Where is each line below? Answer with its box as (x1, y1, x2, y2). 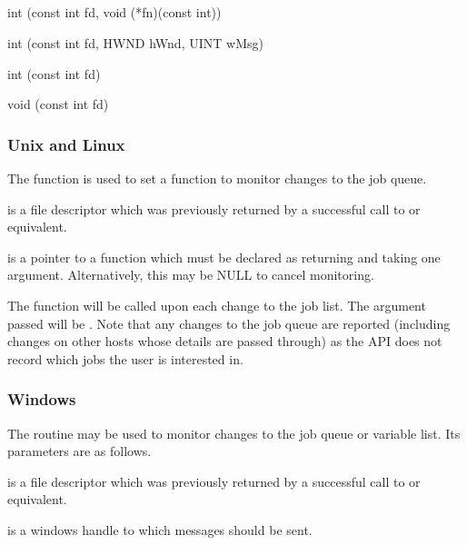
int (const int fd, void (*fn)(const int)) (7, 3, 222, 22)
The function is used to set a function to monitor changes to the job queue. (7, 168, 427, 187)
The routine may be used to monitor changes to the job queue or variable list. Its (7, 423, 461, 442)
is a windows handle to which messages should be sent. (7, 520, 313, 539)
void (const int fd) (7, 94, 109, 114)
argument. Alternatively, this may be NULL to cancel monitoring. (7, 265, 374, 284)
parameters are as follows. (7, 441, 152, 461)
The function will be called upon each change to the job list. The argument (7, 295, 426, 314)
